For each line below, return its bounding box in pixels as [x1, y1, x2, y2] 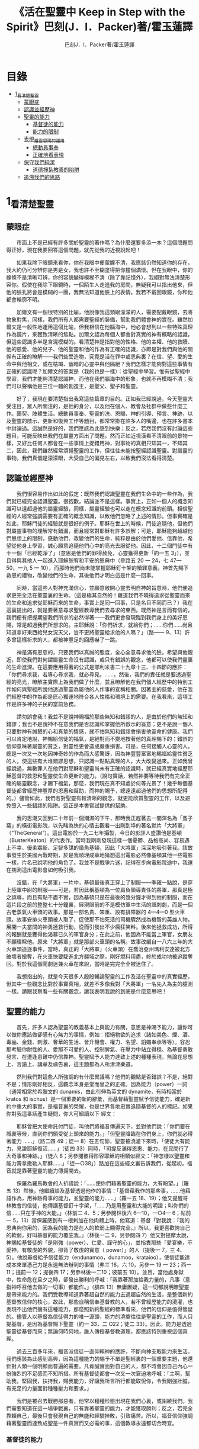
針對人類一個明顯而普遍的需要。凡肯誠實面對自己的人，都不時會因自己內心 [6, 1363, 188, 1370]
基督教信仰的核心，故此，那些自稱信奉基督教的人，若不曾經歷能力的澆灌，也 [6, 1298, 193, 1305]
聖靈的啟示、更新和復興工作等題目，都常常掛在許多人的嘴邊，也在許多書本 [11, 417, 193, 424]
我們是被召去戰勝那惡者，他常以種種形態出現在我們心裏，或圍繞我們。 [16, 1397, 188, 1404]
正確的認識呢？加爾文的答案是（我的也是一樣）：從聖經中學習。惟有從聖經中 [6, 368, 191, 375]
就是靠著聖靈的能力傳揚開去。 [11, 1167, 84, 1174]
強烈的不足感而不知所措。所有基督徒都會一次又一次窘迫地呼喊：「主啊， [11, 1370, 185, 1377]
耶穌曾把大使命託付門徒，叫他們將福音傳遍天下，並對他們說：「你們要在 [16, 1123, 191, 1130]
